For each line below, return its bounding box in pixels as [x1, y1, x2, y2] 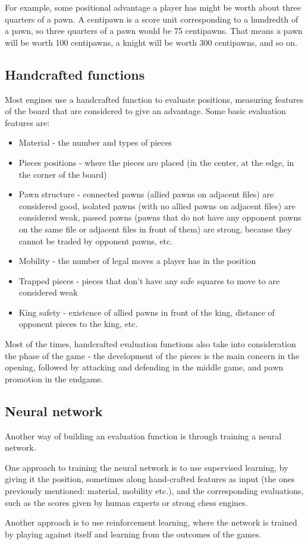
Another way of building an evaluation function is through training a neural [5, 429, 282, 442]
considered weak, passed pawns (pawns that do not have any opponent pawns [18, 211, 301, 224]
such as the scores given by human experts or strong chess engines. [5, 496, 248, 508]
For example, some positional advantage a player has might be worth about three [5, 1, 301, 13]
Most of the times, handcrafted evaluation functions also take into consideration [5, 338, 296, 350]
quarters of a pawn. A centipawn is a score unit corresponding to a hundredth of [5, 12, 298, 25]
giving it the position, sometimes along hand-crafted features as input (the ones [5, 473, 295, 485]
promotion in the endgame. [5, 372, 103, 385]
